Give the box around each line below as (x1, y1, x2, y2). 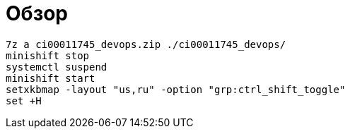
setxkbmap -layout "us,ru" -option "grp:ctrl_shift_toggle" (6, 83, 346, 95)
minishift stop (6, 49, 90, 61)
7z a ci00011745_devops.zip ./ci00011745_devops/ (6, 38, 286, 50)
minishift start (6, 72, 95, 84)
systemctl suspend (6, 61, 107, 73)
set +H (6, 95, 42, 106)
